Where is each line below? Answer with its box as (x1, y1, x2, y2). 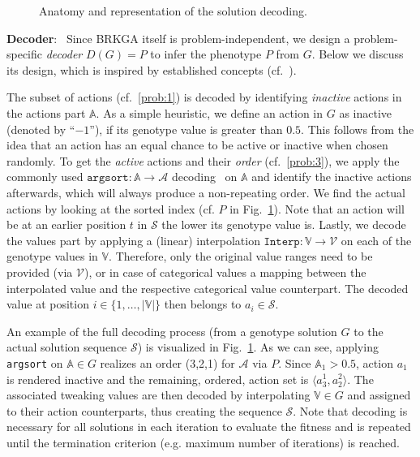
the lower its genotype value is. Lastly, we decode (161, 216, 406, 233)
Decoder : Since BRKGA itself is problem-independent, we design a (6, 29, 350, 46)
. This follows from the (301, 120, 414, 137)
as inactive (339, 104, 392, 121)
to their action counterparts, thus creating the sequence (6, 402, 282, 419)
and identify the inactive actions (251, 168, 412, 185)
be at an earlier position (6, 216, 126, 233)
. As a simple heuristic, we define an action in (96, 104, 324, 121)
